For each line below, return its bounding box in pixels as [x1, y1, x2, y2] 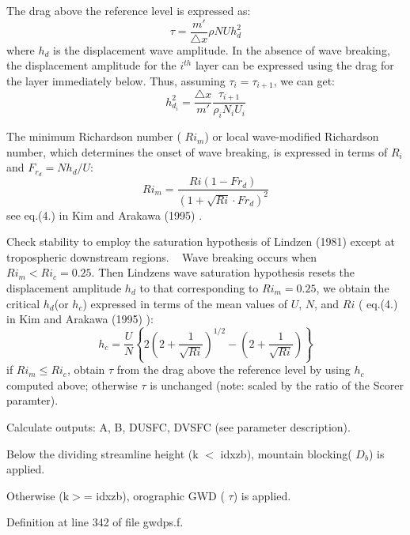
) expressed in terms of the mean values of [82, 295, 287, 311]
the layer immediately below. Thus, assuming [6, 72, 226, 89]
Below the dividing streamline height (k [6, 445, 199, 462]
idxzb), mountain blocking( [220, 445, 352, 462]
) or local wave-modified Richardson [204, 128, 379, 145]
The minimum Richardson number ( [6, 128, 181, 145]
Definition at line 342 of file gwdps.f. [6, 514, 184, 530]
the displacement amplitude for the [6, 57, 177, 73]
